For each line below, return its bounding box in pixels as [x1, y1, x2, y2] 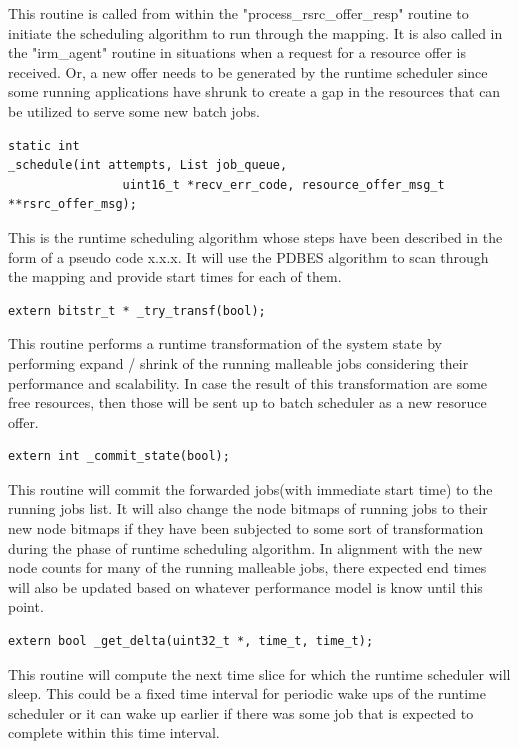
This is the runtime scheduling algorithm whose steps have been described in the [8, 226, 503, 247]
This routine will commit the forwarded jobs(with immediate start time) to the [8, 478, 493, 499]
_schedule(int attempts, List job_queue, [8, 158, 288, 173]
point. [8, 596, 44, 617]
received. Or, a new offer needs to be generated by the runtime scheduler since [8, 61, 488, 82]
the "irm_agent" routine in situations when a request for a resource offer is [8, 42, 466, 63]
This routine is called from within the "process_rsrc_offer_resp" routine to [8, 3, 469, 23]
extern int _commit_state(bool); [8, 449, 230, 464]
